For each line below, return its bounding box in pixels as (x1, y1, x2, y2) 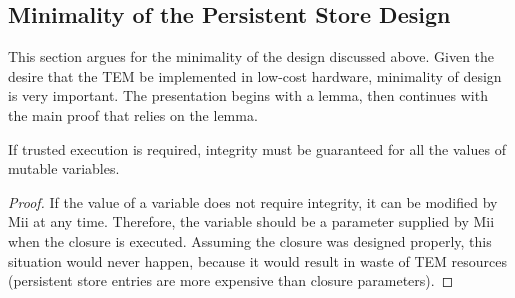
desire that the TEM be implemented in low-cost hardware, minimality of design (8, 65, 502, 86)
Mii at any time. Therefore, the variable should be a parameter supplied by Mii (8, 211, 495, 232)
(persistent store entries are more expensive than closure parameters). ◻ (8, 270, 454, 291)
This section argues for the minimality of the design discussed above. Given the (8, 46, 495, 67)
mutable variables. (8, 158, 120, 179)
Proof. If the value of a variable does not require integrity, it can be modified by (8, 191, 498, 212)
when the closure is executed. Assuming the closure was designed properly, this (8, 230, 492, 251)
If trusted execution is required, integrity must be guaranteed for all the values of (8, 138, 506, 159)
